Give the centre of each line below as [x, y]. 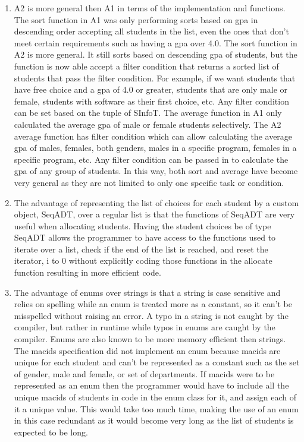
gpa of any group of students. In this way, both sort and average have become [156, 171]
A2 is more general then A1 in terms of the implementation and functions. [150, 8]
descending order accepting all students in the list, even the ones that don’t [151, 31]
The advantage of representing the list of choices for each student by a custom [156, 202]
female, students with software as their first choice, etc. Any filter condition [151, 101]
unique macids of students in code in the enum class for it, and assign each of [155, 397]
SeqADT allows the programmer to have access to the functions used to [145, 237]
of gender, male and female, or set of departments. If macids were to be [144, 373]
